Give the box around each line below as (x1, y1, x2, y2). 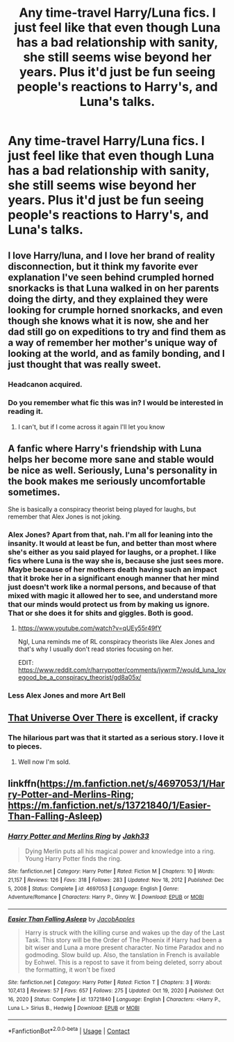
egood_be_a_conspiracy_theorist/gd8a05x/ (17, 673, 142, 681)
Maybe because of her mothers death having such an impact (8, 565, 217, 574)
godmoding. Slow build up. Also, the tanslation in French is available (24, 950, 220, 959)
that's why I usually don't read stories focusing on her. (17, 645, 174, 653)
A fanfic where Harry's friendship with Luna (8, 443, 202, 454)
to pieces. (8, 742, 42, 751)
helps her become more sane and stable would (8, 454, 215, 466)
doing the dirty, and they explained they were (8, 293, 208, 305)
